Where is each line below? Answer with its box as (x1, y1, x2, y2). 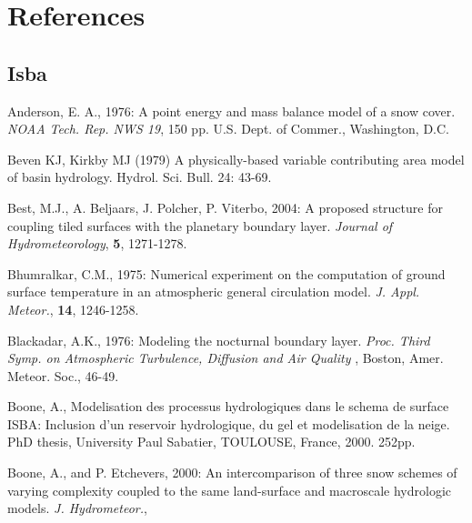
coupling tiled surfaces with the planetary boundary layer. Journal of (7, 216, 393, 235)
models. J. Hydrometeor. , (7, 498, 147, 518)
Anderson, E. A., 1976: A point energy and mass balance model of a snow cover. (7, 101, 456, 120)
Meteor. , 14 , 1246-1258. (7, 299, 139, 318)
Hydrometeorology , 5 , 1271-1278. (7, 234, 187, 253)
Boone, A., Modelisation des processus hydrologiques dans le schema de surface (7, 397, 449, 416)
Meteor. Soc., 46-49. (7, 366, 119, 385)
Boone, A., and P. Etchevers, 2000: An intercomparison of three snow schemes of (7, 463, 457, 482)
